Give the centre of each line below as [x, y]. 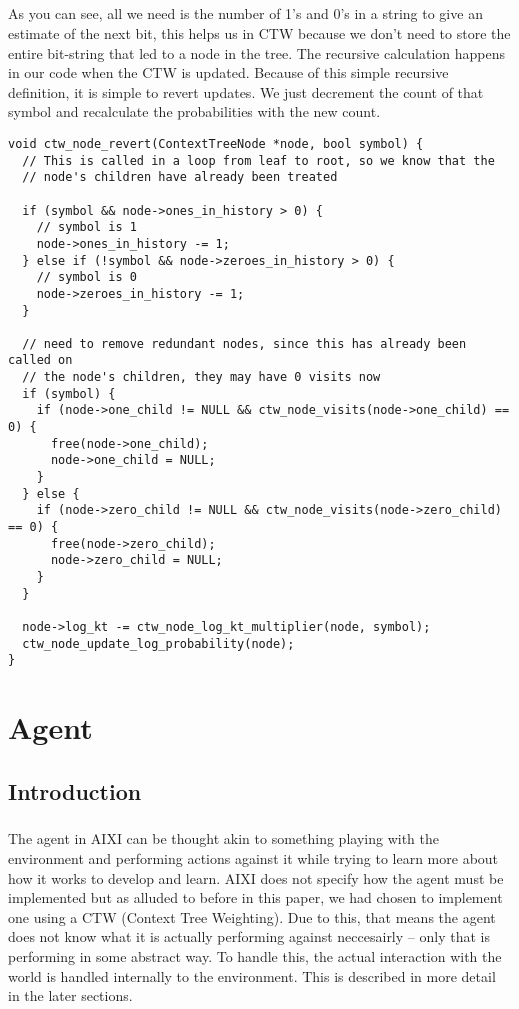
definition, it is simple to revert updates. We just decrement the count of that [246, 91]
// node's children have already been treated [180, 177]
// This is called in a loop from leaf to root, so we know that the [258, 160]
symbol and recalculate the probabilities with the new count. [194, 111]
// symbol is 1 [86, 227]
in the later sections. [70, 995]
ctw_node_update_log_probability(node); [158, 643]
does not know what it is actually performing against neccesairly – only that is [249, 936]
